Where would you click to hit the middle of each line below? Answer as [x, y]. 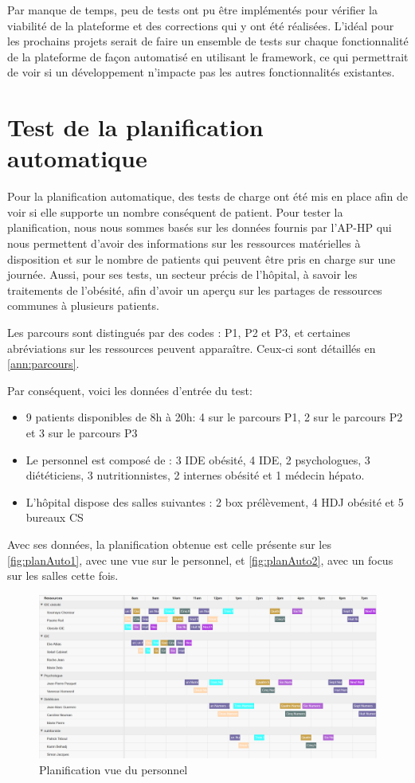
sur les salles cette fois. [63, 576]
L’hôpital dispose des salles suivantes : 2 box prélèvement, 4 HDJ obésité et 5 [215, 501]
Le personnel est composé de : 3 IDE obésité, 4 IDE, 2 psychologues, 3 [198, 459]
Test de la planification [135, 127]
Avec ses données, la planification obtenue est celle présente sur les [169, 544]
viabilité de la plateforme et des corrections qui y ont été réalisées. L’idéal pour [201, 25]
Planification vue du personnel [114, 769]
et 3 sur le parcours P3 [82, 433]
